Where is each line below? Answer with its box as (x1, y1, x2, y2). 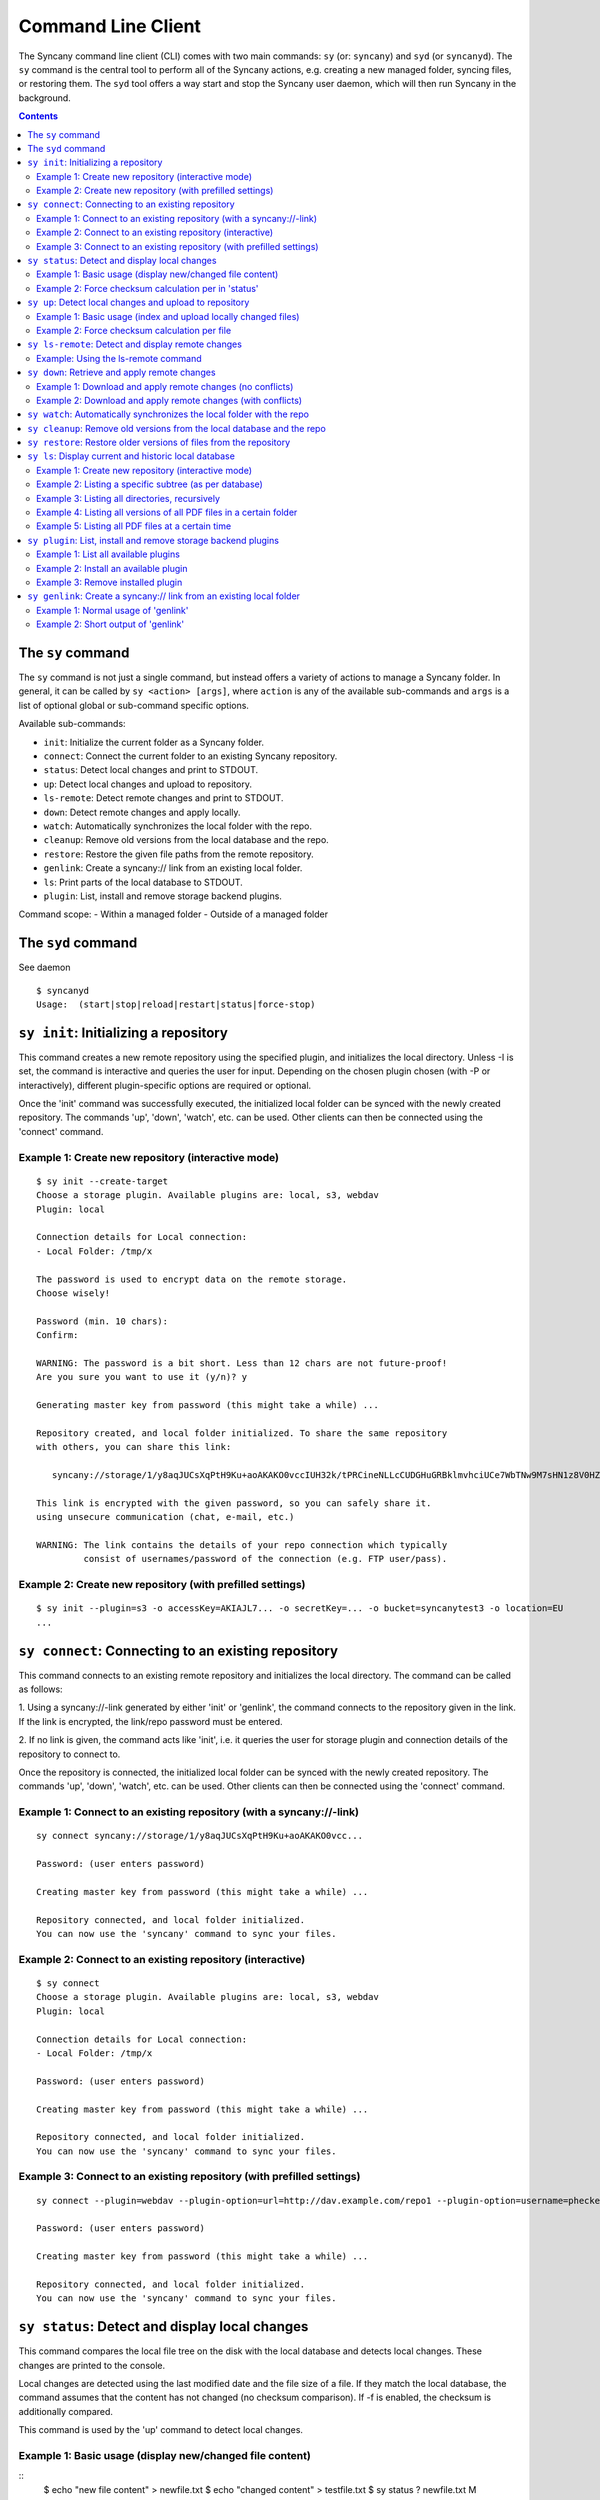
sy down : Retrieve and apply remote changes (27, 366, 216, 379)
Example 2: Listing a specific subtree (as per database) (36, 478, 264, 490)
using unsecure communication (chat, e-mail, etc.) (36, 1511, 295, 1523)
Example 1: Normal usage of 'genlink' (36, 604, 189, 616)
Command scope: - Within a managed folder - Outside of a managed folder (18, 908, 329, 920)
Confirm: (36, 1330, 79, 1341)
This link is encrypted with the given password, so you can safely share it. (36, 1497, 432, 1509)
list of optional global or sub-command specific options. (18, 699, 250, 711)
